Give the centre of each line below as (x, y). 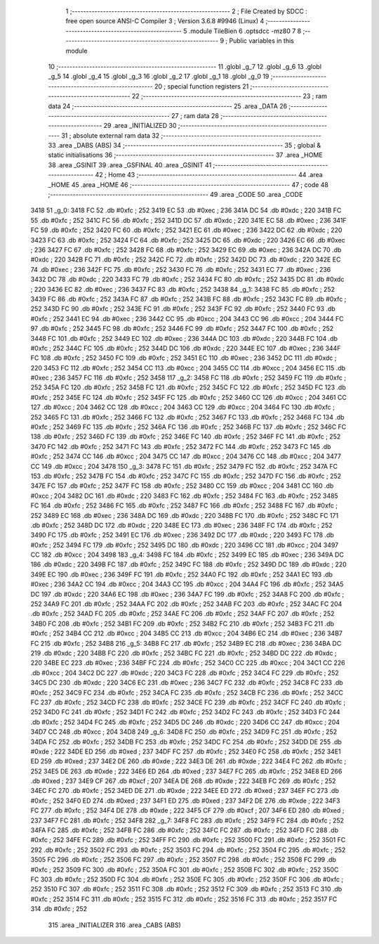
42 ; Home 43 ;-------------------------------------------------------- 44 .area (209, 175)
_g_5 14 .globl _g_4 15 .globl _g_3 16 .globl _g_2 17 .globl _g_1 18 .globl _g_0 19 (159, 77)
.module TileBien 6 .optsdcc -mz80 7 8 (245, 31)
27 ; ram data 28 (195, 115)
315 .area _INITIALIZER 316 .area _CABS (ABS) (115, 925)
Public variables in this (261, 41)
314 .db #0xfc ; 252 (59, 909)
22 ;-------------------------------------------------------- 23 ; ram (230, 96)
